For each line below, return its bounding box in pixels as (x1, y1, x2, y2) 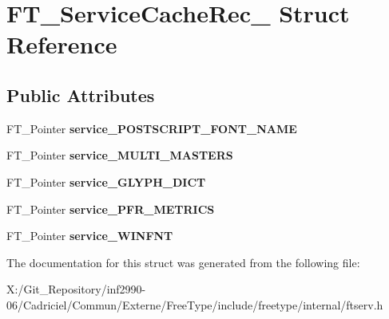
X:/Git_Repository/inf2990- (6, 281, 146, 297)
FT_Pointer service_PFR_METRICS (6, 200, 215, 217)
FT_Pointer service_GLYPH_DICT (6, 173, 206, 190)
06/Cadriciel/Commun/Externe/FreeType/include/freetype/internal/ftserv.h (6, 296, 383, 313)
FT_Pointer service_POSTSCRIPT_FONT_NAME (6, 120, 297, 136)
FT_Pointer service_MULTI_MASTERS (6, 147, 233, 163)
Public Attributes (6, 82, 155, 107)
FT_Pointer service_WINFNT (6, 227, 173, 244)
